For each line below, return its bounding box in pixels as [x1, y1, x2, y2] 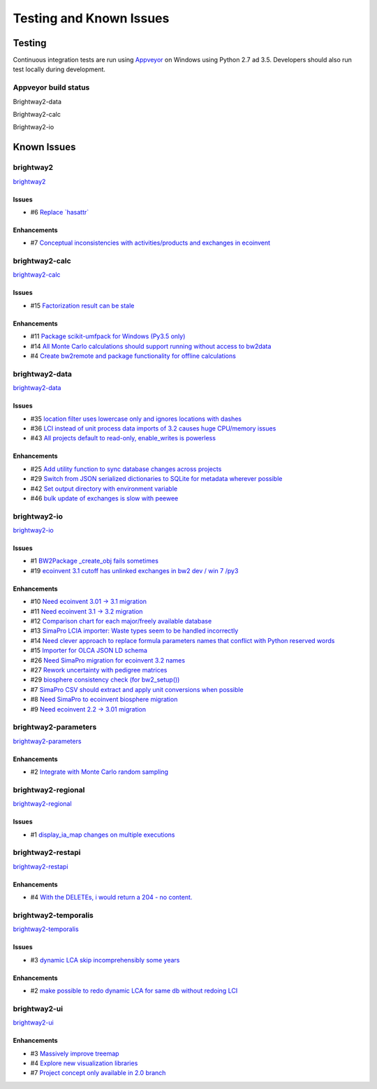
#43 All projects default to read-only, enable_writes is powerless [30, 434, 216, 442]
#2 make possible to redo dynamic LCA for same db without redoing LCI [30, 986, 238, 995]
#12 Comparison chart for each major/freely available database [30, 616, 212, 625]
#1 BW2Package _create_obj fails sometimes [30, 556, 158, 565]
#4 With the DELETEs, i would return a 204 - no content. [30, 893, 193, 902]
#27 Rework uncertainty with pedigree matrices [30, 665, 168, 674]
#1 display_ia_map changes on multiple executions [30, 830, 175, 839]
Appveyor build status [13, 82, 90, 92]
